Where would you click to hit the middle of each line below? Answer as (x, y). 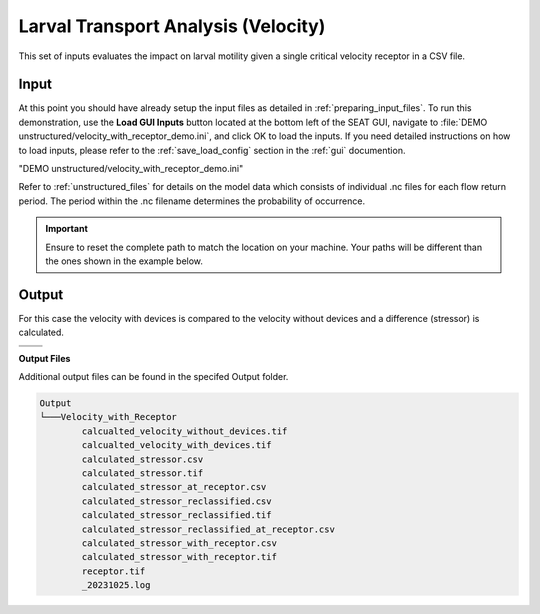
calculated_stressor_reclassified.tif (176, 515)
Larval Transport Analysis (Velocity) (172, 26)
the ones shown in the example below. (124, 261)
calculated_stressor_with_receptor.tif (179, 557)
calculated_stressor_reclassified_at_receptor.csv (208, 529)
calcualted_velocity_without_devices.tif (184, 431)
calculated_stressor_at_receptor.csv (174, 487)
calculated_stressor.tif (142, 473)
